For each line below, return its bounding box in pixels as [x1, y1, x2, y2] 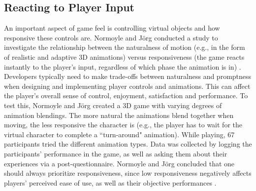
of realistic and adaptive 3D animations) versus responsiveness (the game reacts [4, 51, 245, 62]
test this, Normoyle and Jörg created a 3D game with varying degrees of [4, 100, 222, 110]
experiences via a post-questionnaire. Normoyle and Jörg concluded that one [4, 158, 235, 168]
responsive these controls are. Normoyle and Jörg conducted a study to [4, 32, 218, 42]
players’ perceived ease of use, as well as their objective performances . [4, 177, 217, 188]
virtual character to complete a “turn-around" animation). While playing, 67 [4, 129, 235, 139]
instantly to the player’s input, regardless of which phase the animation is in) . [4, 61, 241, 72]
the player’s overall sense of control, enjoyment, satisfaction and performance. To [4, 90, 248, 101]
